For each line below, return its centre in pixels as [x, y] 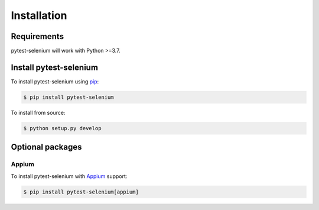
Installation [39, 15]
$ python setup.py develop [62, 128]
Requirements [38, 36]
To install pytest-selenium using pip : [55, 81]
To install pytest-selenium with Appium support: [69, 176]
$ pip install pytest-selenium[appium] [81, 192]
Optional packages [46, 147]
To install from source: [38, 112]
